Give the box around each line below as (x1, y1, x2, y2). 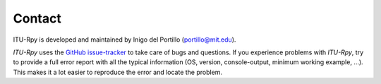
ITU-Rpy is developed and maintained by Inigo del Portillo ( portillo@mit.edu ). (13, 35, 236, 44)
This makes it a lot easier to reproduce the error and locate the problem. (13, 68, 222, 76)
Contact (13, 11, 61, 26)
